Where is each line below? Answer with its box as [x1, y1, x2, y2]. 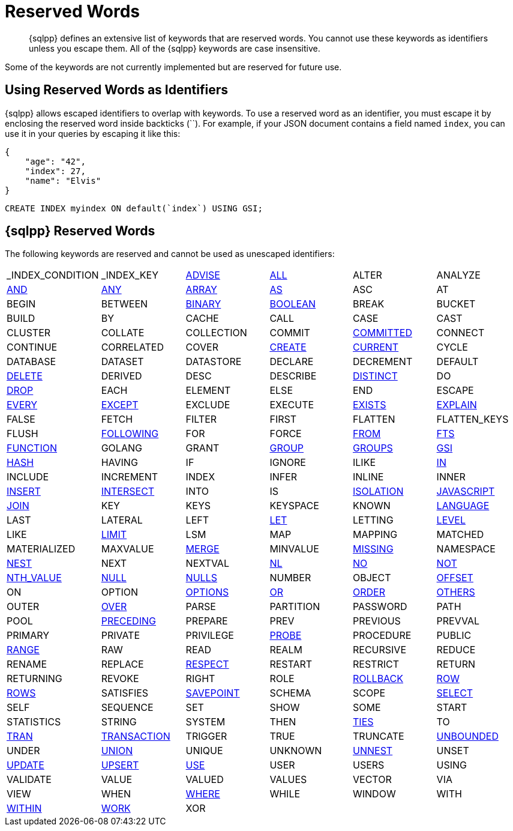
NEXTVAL [185, 557, 229, 570]
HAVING [101, 456, 138, 469]
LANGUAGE [436, 500, 490, 512]
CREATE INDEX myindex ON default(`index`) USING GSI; [5, 203, 263, 213]
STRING [101, 716, 137, 728]
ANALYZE [436, 269, 481, 282]
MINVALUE [269, 543, 319, 555]
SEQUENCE [101, 701, 154, 714]
